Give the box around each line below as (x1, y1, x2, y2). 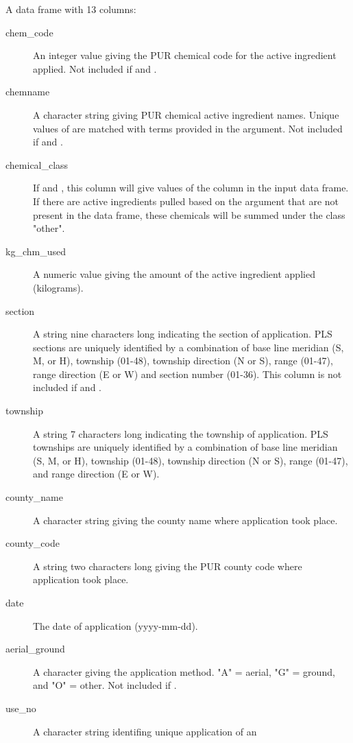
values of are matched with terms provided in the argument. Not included (33, 121, 343, 135)
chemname (5, 84, 50, 99)
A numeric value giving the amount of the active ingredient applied (33, 267, 315, 281)
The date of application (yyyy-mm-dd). (33, 618, 198, 633)
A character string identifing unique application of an (33, 724, 257, 738)
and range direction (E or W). (33, 467, 160, 481)
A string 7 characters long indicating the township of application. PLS (33, 426, 328, 440)
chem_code (5, 25, 53, 39)
